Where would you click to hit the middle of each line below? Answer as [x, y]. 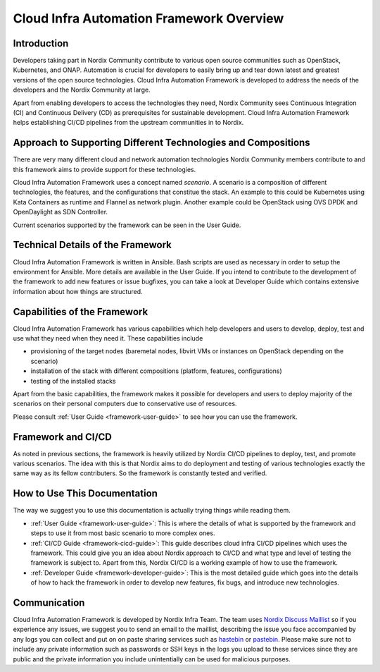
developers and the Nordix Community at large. [82, 90]
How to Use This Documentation [85, 494]
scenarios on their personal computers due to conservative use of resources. [125, 404]
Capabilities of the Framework [81, 311]
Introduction [41, 43]
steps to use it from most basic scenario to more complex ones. [123, 533]
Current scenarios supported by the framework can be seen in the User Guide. [127, 225]
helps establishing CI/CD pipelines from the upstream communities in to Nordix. [128, 123]
